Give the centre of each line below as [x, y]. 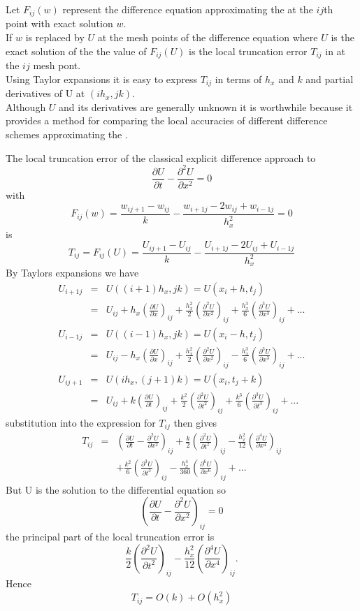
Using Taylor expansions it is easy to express [101, 79]
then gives [195, 422]
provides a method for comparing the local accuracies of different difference [167, 120]
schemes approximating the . [67, 134]
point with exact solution [59, 23]
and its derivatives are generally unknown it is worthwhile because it [206, 106]
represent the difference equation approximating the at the [188, 9]
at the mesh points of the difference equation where [208, 37]
